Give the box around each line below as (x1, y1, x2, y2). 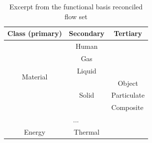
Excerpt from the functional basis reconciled (9, 1, 143, 11)
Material (22, 71, 48, 82)
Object (118, 77, 138, 88)
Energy (24, 126, 46, 137)
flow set (64, 11, 88, 21)
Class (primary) (7, 28, 62, 38)
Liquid (77, 65, 96, 75)
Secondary (68, 28, 105, 38)
